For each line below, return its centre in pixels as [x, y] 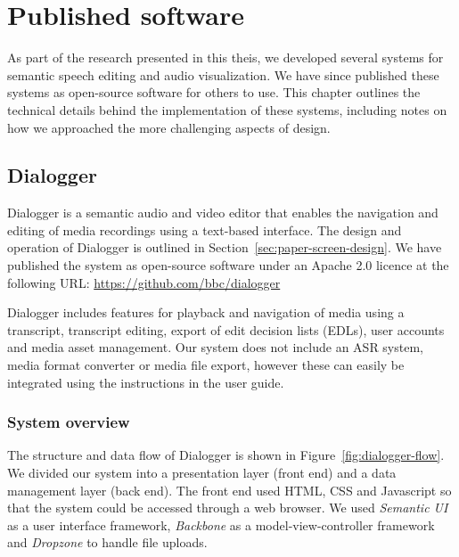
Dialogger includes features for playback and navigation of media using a [206, 312]
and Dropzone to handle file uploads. [107, 542]
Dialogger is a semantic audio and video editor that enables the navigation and [223, 213]
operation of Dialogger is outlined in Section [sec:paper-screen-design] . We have [225, 247]
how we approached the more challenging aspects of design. [169, 127]
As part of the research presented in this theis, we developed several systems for [225, 57]
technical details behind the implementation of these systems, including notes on [227, 109]
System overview [69, 422]
